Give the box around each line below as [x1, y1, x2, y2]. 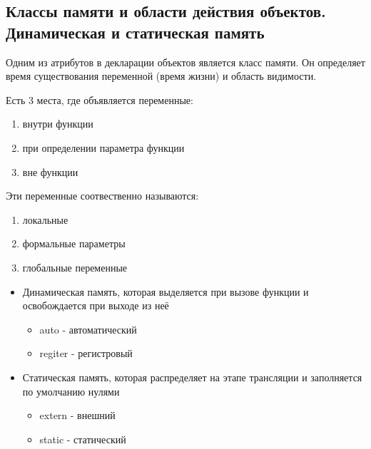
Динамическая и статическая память [6, 21, 265, 43]
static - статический [39, 431, 126, 446]
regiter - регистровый [39, 346, 133, 361]
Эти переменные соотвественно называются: [6, 188, 199, 203]
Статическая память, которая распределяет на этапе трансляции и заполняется [22, 369, 362, 384]
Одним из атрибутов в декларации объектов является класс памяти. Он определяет [6, 54, 365, 69]
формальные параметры [22, 236, 126, 251]
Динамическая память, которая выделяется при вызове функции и [22, 284, 309, 299]
